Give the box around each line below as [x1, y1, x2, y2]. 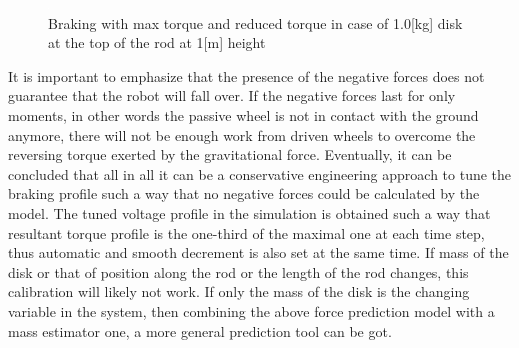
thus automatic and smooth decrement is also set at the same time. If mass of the [8, 242, 509, 263]
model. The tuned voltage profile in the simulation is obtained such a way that [8, 202, 491, 223]
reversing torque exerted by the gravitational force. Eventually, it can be [8, 144, 452, 165]
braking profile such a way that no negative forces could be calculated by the [8, 183, 480, 204]
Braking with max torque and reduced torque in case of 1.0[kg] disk [48, 12, 463, 33]
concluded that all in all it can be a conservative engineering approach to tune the [8, 163, 512, 184]
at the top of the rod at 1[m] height [48, 32, 266, 53]
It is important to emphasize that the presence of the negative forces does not [8, 65, 485, 86]
